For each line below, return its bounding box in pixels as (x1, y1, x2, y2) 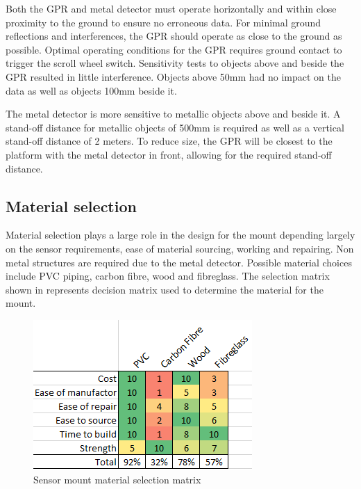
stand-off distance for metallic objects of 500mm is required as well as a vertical (6, 120, 344, 134)
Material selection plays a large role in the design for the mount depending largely (6, 227, 355, 242)
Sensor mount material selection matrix (33, 472, 201, 487)
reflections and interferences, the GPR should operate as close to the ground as (6, 29, 342, 43)
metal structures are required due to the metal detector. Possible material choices (6, 255, 352, 269)
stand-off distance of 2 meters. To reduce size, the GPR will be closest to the (6, 134, 333, 148)
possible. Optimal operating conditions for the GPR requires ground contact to (6, 42, 342, 56)
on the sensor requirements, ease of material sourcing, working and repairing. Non (6, 241, 354, 255)
